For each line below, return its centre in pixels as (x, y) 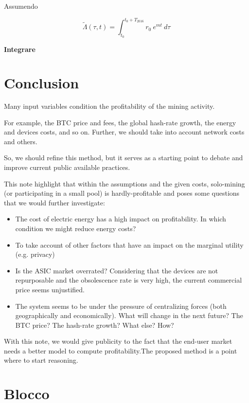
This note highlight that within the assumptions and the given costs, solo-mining (124, 183)
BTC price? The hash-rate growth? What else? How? (95, 325)
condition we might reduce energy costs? (76, 228)
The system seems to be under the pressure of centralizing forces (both (121, 306)
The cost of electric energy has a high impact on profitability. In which (121, 219)
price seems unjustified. (50, 289)
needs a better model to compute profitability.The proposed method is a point (121, 350)
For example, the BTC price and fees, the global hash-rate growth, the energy (120, 122)
